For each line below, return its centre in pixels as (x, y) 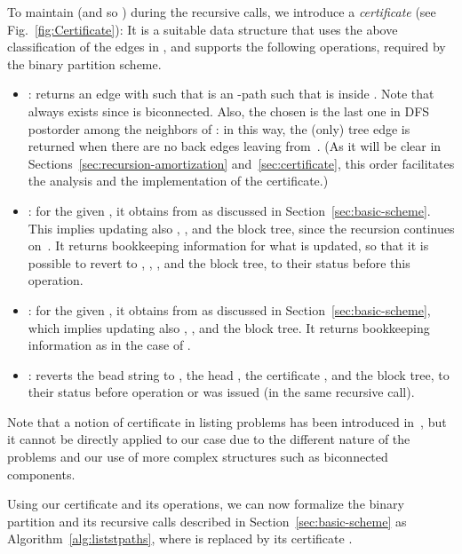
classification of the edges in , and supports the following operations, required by (227, 47)
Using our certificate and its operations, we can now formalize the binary (206, 504)
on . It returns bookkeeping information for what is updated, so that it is (228, 245)
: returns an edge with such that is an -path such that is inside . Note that (231, 94)
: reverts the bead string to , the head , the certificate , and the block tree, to (239, 374)
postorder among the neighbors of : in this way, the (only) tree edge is (219, 128)
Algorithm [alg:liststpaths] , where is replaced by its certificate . (180, 538)
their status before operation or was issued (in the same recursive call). (221, 392)
